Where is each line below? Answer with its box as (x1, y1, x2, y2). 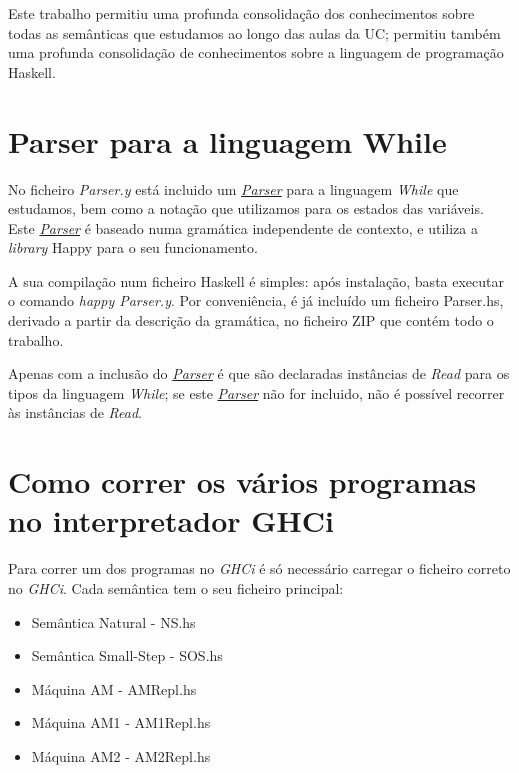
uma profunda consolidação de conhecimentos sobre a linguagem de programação (8, 42, 504, 63)
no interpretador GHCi (8, 500, 334, 541)
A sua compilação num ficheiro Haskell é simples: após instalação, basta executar (8, 270, 505, 291)
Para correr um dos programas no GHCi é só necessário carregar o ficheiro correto (8, 558, 511, 579)
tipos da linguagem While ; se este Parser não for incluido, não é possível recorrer (8, 382, 505, 403)
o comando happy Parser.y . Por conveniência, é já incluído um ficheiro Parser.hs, (8, 290, 504, 311)
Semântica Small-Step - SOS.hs (31, 645, 223, 666)
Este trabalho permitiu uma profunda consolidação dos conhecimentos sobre (8, 3, 475, 23)
